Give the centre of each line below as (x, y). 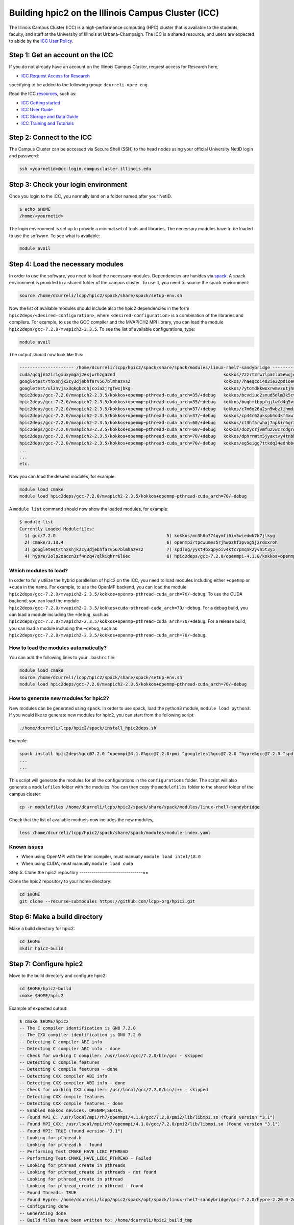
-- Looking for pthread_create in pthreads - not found (88, 1172)
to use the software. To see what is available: (55, 236)
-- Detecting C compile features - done (68, 1069)
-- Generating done (43, 1213)
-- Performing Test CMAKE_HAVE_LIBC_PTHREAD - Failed (85, 1158)
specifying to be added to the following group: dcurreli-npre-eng (78, 85)
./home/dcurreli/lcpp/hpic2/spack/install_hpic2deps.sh (88, 728)
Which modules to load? (38, 570)
